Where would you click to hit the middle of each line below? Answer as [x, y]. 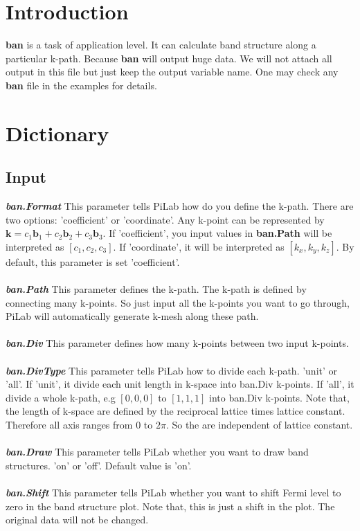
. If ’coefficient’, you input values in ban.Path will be [217, 233]
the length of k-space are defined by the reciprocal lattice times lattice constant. [175, 411]
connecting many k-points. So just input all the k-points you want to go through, [178, 302]
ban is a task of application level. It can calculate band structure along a [161, 45]
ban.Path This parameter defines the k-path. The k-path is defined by [156, 289]
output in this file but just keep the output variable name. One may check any [172, 72]
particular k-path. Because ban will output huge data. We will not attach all [169, 58]
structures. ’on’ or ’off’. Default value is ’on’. [99, 465]
